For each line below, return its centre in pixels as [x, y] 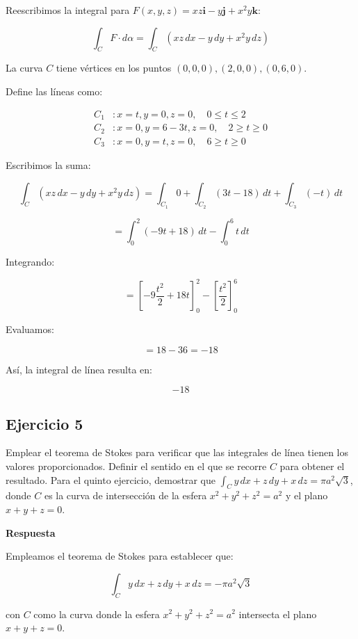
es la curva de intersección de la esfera [125, 495]
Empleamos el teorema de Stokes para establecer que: [120, 556]
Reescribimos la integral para [68, 10]
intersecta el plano [278, 614]
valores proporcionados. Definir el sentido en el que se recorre [136, 466]
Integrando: [30, 262]
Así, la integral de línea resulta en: [79, 369]
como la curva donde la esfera [97, 614]
